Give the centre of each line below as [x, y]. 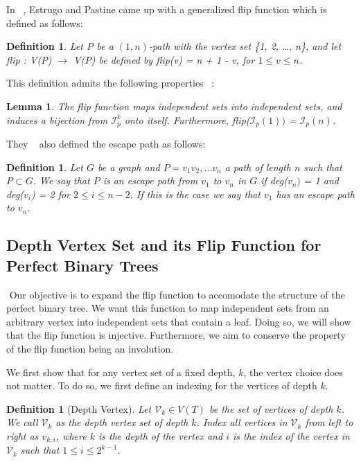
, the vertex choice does [293, 372]
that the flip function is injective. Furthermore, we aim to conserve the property [176, 335]
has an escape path [315, 194]
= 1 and [321, 180]
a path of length [258, 167]
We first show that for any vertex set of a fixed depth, [121, 372]
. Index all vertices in [242, 422]
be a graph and [129, 167]
